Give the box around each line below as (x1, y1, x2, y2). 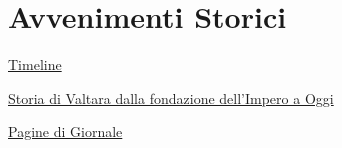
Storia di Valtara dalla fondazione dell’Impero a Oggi (8, 87, 334, 108)
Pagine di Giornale (8, 121, 123, 142)
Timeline (8, 54, 62, 75)
